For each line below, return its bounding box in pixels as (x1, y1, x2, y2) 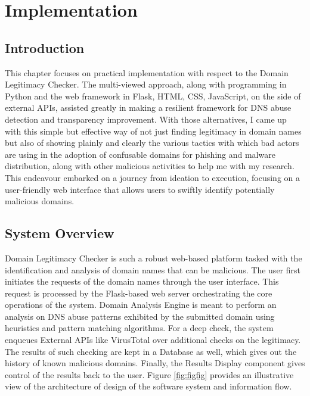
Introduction (5, 38, 85, 57)
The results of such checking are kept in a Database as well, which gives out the (5, 345, 297, 357)
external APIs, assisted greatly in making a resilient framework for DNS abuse (5, 101, 292, 114)
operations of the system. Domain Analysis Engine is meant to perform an (5, 298, 277, 311)
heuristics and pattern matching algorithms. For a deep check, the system (5, 322, 274, 334)
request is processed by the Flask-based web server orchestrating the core (5, 286, 272, 299)
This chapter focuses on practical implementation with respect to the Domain (5, 66, 289, 79)
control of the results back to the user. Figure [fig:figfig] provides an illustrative (5, 368, 294, 381)
